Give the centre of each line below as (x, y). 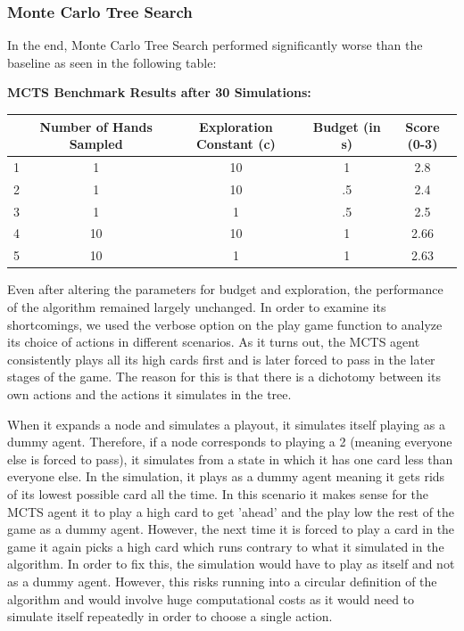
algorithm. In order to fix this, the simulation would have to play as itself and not (231, 564)
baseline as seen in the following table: (112, 62)
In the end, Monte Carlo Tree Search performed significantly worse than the (215, 45)
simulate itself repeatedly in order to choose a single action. (170, 616)
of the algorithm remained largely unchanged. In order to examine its (197, 307)
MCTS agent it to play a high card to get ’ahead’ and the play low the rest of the (231, 511)
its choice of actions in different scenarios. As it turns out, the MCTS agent (214, 342)
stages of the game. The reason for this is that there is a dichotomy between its (224, 377)
